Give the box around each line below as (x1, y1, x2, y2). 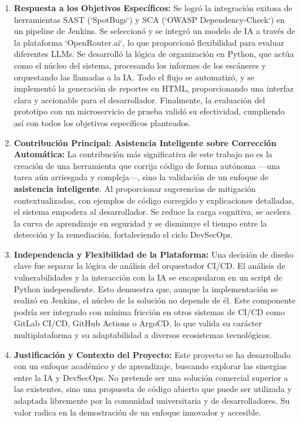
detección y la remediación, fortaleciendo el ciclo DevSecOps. (14, 228, 233, 241)
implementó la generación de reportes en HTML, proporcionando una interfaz (14, 82, 294, 94)
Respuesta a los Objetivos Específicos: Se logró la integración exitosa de (14, 2, 292, 13)
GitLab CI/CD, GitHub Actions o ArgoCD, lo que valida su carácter (14, 317, 262, 329)
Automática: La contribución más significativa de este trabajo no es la (14, 148, 272, 160)
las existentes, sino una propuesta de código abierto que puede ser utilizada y (14, 383, 292, 395)
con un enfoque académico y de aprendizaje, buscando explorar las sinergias (14, 360, 287, 372)
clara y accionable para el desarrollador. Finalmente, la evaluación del (14, 93, 265, 106)
